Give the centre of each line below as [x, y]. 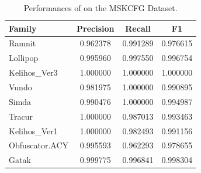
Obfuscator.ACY [39, 145]
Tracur [21, 116]
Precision [96, 28]
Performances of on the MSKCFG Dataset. [100, 8]
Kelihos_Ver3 [33, 72]
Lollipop [24, 58]
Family [23, 28]
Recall [138, 28]
